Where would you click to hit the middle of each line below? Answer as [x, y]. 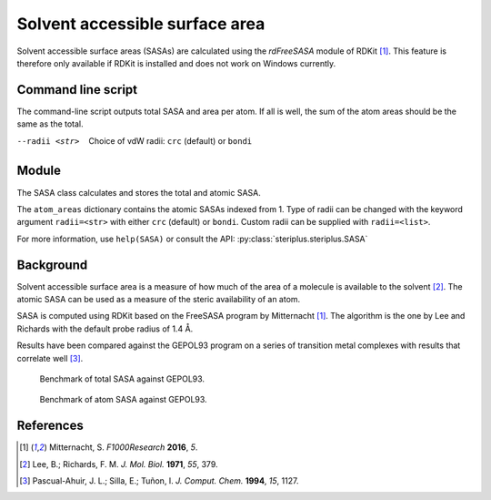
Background [52, 265]
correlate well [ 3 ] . [50, 358]
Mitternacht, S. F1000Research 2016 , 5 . [123, 447]
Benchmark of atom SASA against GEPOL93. [124, 400]
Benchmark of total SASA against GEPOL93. [122, 379]
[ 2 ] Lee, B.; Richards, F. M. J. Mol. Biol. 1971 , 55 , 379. [119, 464]
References [50, 426]
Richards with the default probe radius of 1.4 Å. [105, 329]
